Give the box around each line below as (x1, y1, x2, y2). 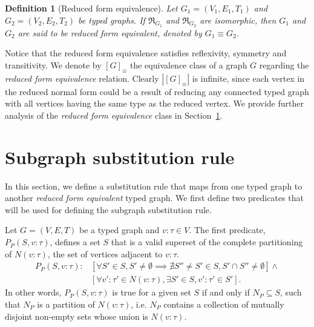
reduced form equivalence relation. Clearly (5, 71, 159, 84)
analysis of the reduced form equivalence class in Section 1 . (5, 108, 223, 121)
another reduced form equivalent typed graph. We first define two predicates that (5, 191, 304, 204)
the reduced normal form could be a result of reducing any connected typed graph (5, 85, 309, 97)
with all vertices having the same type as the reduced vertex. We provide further (5, 97, 304, 110)
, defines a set (50, 236, 100, 248)
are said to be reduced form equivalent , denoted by (18, 26, 202, 39)
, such (280, 286, 302, 299)
